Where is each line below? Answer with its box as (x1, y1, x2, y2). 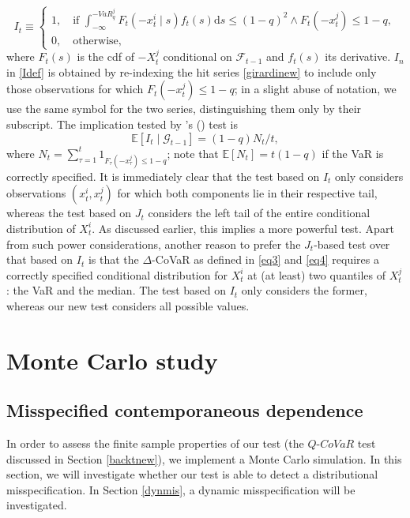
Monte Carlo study (6, 343, 218, 376)
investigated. (6, 497, 67, 513)
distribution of (6, 220, 76, 236)
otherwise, (73, 35, 122, 47)
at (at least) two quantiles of (247, 266, 386, 283)
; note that (167, 145, 219, 161)
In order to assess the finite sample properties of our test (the (6, 435, 304, 452)
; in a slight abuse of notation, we (234, 81, 397, 97)
